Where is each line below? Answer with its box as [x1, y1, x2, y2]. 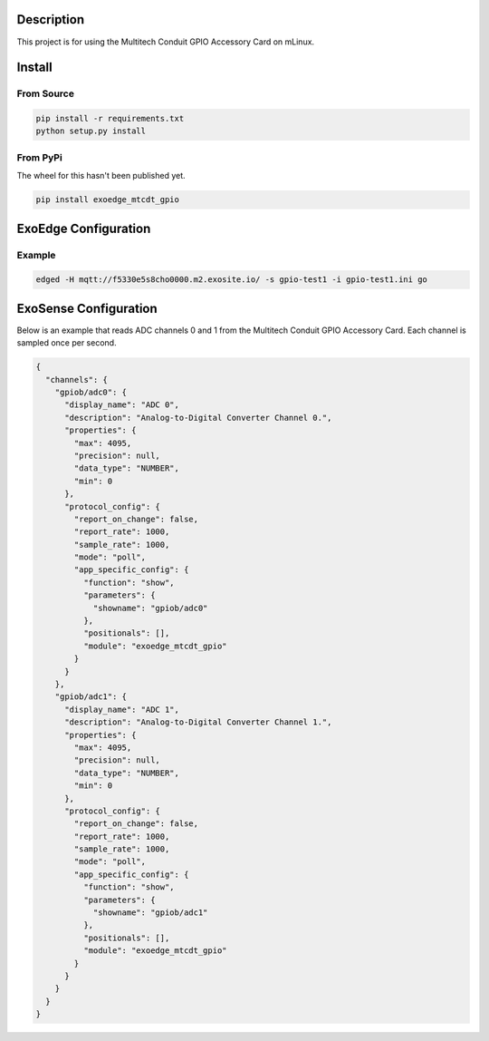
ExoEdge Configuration [16, 220, 151, 236]
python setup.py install [35, 126, 147, 136]
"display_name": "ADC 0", [64, 400, 180, 410]
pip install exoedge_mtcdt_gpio [35, 195, 180, 205]
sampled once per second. [16, 337, 117, 348]
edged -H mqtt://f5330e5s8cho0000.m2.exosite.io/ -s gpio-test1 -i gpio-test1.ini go [35, 275, 427, 285]
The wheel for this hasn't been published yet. [16, 170, 186, 181]
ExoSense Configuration [16, 300, 158, 316]
